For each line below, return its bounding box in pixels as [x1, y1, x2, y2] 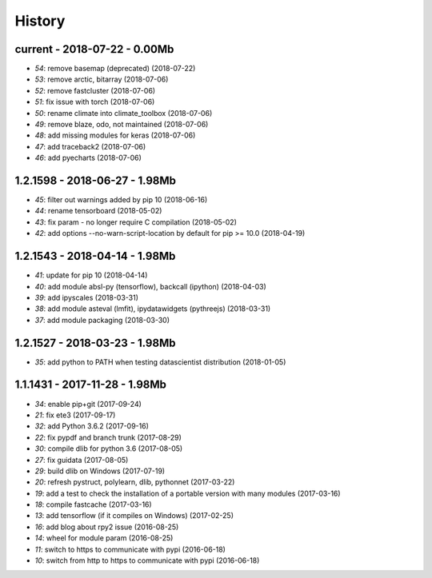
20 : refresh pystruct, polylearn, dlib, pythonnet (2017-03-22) [34, 477, 235, 487]
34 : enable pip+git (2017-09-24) [34, 399, 142, 409]
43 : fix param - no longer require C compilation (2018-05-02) [34, 217, 238, 227]
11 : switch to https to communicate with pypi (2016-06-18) [34, 544, 226, 554]
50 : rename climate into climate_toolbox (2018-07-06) [34, 108, 213, 118]
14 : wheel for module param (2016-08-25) [34, 533, 174, 543]
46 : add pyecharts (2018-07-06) [34, 153, 142, 163]
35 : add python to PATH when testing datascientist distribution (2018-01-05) [34, 357, 286, 367]
